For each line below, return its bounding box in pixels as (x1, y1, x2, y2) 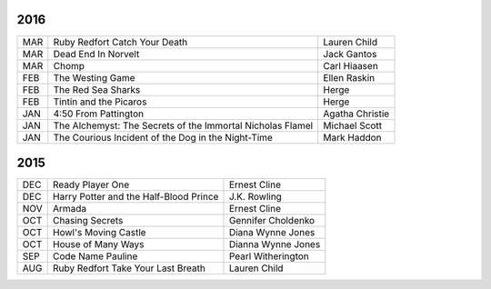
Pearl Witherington (228, 250, 309, 263)
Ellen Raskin (323, 71, 376, 84)
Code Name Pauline (53, 250, 138, 263)
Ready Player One (53, 178, 130, 191)
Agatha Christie (323, 107, 390, 120)
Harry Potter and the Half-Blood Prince (53, 191, 219, 204)
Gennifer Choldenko (228, 214, 316, 227)
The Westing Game (53, 71, 135, 84)
